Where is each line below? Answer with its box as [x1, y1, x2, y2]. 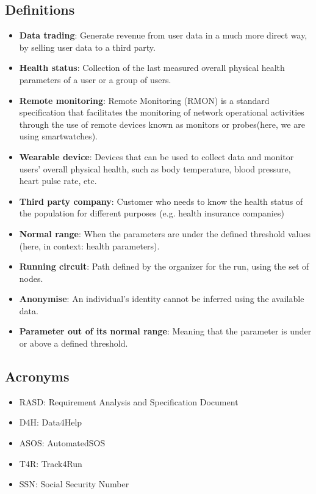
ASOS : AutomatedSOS [19, 437, 106, 449]
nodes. [19, 271, 43, 284]
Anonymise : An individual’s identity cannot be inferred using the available [19, 292, 304, 305]
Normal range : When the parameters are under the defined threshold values [19, 227, 311, 240]
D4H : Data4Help [19, 416, 82, 429]
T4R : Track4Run [19, 457, 82, 470]
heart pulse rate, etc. [19, 174, 97, 187]
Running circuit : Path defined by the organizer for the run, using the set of [19, 260, 309, 273]
